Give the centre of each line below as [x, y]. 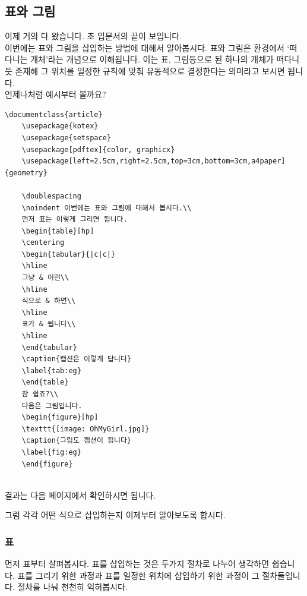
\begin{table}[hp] [58, 231]
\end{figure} [47, 464]
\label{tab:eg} [51, 370]
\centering [43, 243]
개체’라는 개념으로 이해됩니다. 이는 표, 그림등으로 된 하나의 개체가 [152, 59]
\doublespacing [51, 196]
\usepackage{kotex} [60, 126]
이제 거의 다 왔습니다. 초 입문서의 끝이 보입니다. [94, 36]
